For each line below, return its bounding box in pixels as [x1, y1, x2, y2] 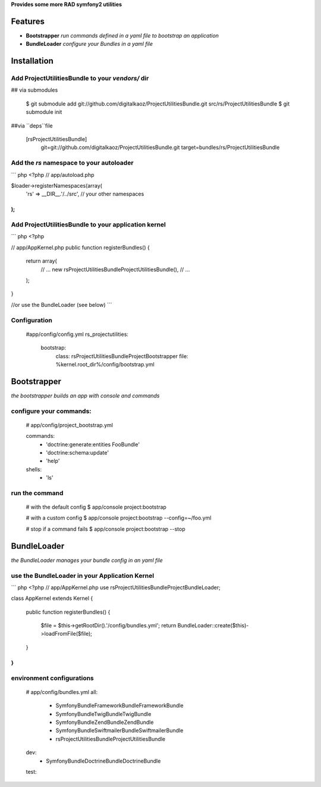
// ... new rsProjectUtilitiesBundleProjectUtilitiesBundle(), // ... [40, 266, 190, 273]
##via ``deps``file [11, 122, 53, 129]
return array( [26, 257, 58, 265]
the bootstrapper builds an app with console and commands [11, 392, 160, 399]
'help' [46, 458, 60, 465]
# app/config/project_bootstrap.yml [26, 421, 113, 428]
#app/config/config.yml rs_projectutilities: [26, 331, 129, 338]
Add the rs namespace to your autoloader [11, 158, 134, 167]
